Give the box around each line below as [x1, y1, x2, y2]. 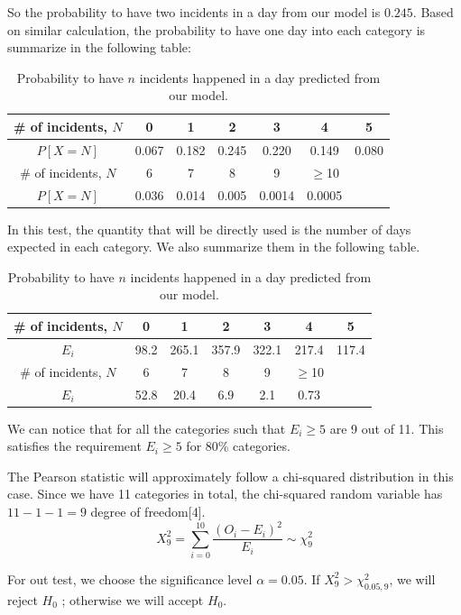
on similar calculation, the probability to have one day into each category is [7, 20, 426, 39]
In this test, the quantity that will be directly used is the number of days [7, 219, 411, 238]
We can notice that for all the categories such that [7, 418, 286, 437]
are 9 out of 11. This [329, 418, 444, 437]
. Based [412, 3, 454, 21]
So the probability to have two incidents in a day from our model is [7, 3, 381, 21]
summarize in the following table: [7, 38, 191, 57]
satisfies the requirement [7, 436, 142, 455]
